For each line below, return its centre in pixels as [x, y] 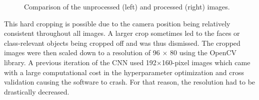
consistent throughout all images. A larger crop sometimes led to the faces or [122, 33]
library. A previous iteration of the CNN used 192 [80, 62]
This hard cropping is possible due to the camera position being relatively [117, 23]
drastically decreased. [37, 91]
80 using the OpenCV [203, 52]
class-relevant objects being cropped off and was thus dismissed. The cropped [122, 43]
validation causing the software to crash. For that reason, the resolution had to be [130, 82]
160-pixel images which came [206, 62]
